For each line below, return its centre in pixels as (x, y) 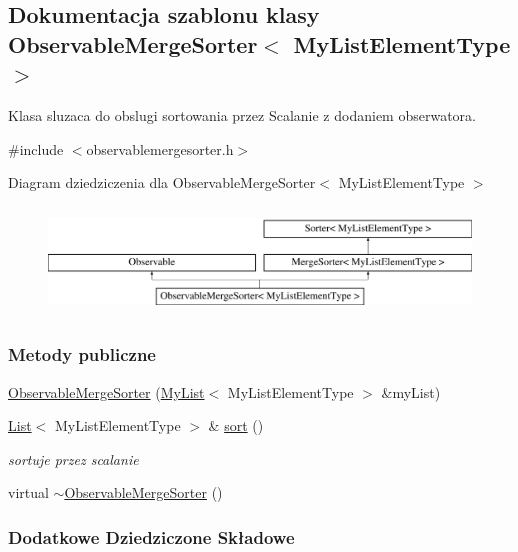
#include (36, 148)
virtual (28, 492)
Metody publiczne (82, 354)
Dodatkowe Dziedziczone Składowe (151, 536)
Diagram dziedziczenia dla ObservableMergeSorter (162, 182)
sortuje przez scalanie (73, 458)
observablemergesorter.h (160, 148)
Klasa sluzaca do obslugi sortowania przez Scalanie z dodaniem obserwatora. (242, 114)
